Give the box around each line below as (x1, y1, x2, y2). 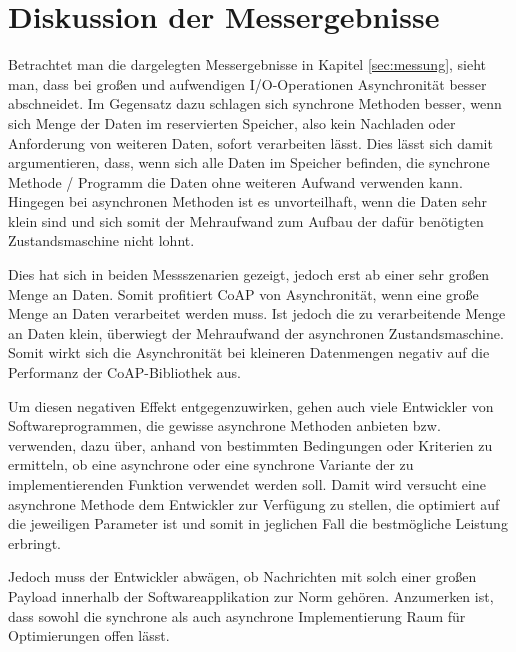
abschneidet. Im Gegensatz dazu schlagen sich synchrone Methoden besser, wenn (8, 93, 502, 114)
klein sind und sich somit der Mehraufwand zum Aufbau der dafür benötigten (8, 210, 484, 231)
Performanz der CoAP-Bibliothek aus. (8, 362, 241, 383)
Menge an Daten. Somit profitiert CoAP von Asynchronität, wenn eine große (8, 283, 479, 304)
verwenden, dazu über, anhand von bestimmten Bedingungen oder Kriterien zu (8, 434, 493, 455)
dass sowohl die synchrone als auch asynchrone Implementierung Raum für (8, 605, 466, 626)
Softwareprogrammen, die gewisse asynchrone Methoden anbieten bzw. (8, 415, 441, 436)
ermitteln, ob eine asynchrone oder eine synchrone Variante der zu (8, 454, 414, 475)
